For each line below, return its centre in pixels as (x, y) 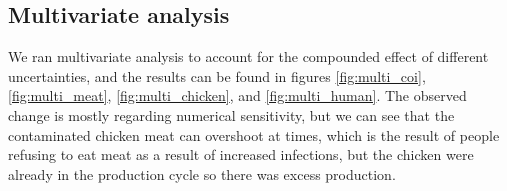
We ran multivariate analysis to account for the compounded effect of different (248, 56)
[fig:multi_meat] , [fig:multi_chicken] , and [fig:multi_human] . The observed (237, 95)
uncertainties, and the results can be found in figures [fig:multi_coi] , (217, 75)
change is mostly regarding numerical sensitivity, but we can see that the (231, 114)
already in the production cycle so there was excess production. (202, 173)
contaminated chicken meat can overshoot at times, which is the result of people (254, 134)
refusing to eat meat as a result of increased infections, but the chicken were (241, 154)
